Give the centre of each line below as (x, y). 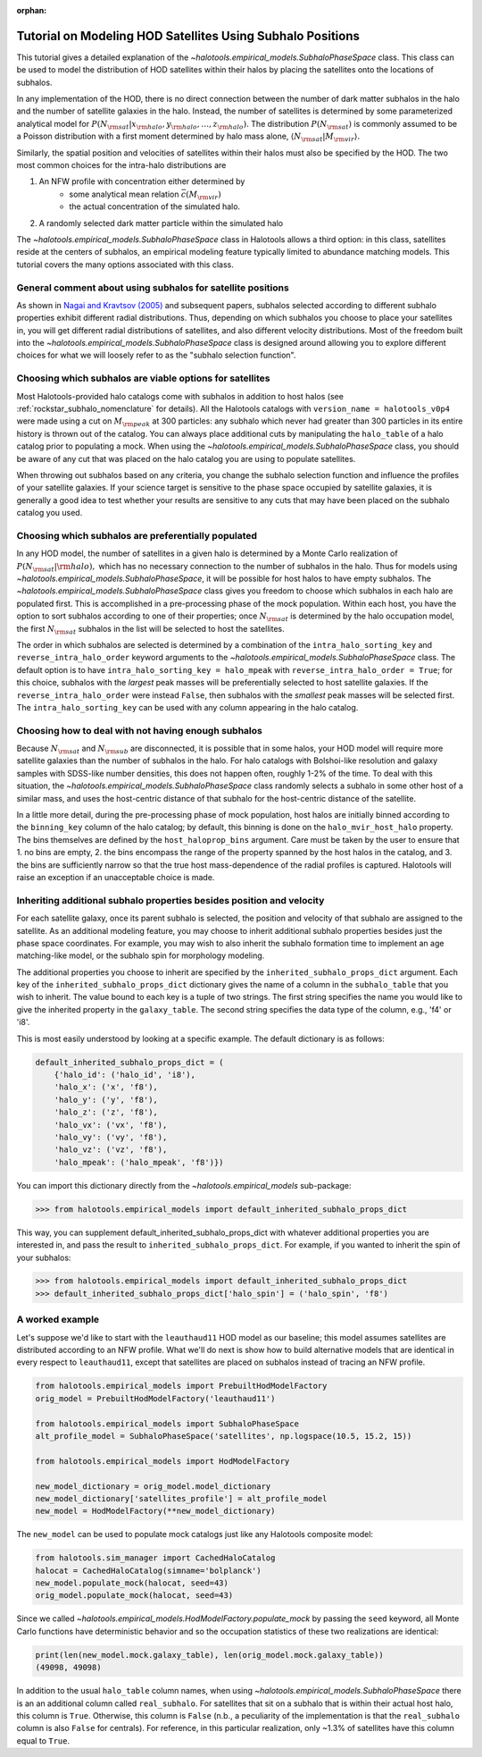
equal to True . (43, 1740)
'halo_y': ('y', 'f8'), (106, 1100)
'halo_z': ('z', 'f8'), (106, 1112)
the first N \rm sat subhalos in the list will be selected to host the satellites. (150, 630)
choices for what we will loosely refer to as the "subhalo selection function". (156, 355)
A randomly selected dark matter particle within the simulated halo (161, 223)
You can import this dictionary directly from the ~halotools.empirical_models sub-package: (184, 1185)
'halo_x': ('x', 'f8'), (106, 1087)
